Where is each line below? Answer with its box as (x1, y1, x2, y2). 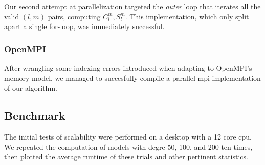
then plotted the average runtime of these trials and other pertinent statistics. (4, 151, 248, 162)
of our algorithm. (4, 82, 57, 93)
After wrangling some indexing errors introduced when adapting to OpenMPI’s (4, 63, 252, 73)
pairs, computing (48, 11, 101, 21)
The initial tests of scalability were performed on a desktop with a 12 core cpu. (4, 131, 252, 142)
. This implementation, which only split (125, 11, 249, 21)
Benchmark (4, 107, 65, 123)
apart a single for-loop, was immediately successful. (4, 21, 165, 32)
